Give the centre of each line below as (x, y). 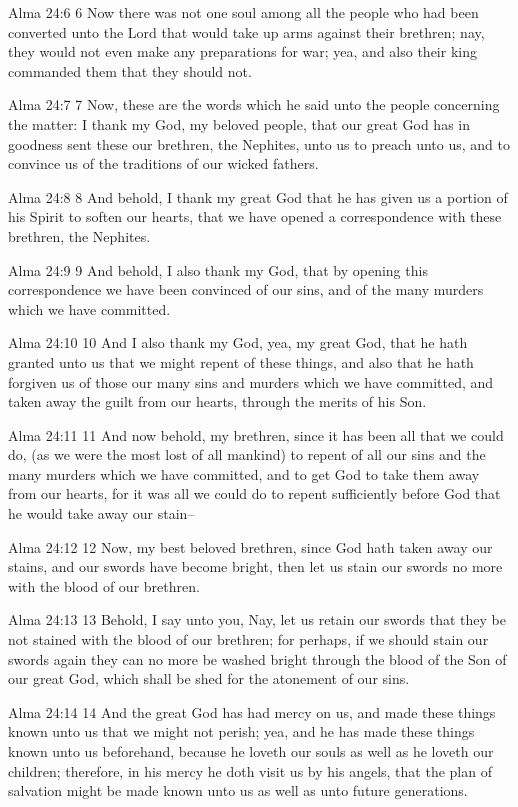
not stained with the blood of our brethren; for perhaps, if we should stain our (248, 639)
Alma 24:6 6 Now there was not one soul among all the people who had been (243, 12)
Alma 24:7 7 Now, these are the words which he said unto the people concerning (254, 104)
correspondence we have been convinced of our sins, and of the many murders (246, 289)
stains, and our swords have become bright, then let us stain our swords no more (255, 566)
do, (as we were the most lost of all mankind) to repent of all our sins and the (247, 454)
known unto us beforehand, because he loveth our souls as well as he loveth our (251, 751)
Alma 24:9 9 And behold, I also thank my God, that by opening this (218, 269)
